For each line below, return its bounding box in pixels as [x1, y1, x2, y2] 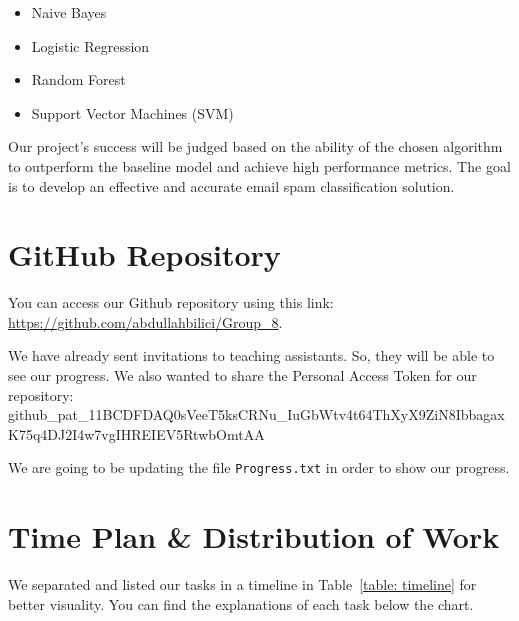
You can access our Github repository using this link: [8, 292, 334, 313]
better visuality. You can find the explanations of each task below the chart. [8, 593, 474, 614]
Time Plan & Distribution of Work [8, 516, 500, 557]
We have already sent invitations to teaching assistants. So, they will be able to [8, 345, 495, 366]
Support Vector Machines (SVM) [31, 102, 234, 123]
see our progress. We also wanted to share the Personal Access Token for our [8, 365, 477, 386]
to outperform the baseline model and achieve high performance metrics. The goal [8, 155, 511, 176]
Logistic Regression [31, 35, 150, 56]
